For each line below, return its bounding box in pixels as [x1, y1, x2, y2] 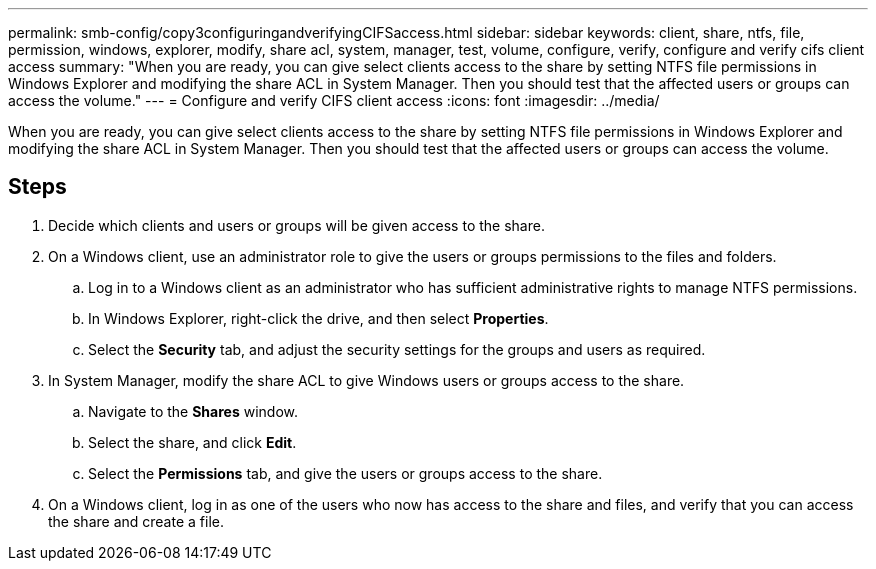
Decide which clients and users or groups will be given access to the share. [48, 216, 545, 234]
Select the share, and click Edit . [88, 433, 297, 451]
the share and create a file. [48, 512, 224, 530]
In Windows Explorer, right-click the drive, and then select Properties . [88, 309, 549, 327]
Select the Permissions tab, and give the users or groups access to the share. [88, 464, 603, 482]
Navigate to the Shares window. [88, 402, 298, 420]
